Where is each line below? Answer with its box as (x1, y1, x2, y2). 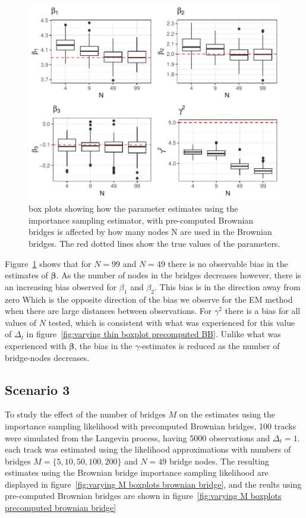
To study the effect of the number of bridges (5, 408, 166, 420)
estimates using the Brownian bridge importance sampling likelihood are (5, 466, 269, 479)
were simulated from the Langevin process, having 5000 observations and (5, 431, 270, 444)
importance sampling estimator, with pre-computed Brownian (29, 214, 254, 226)
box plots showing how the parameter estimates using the (29, 202, 238, 215)
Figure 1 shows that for (5, 257, 92, 269)
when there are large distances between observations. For (5, 304, 212, 317)
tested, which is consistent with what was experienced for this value (48, 316, 295, 328)
